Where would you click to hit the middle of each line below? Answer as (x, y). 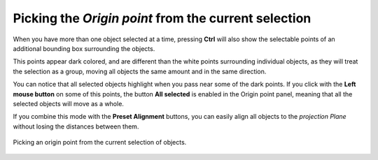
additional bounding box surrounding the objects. (84, 48)
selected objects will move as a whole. (68, 103)
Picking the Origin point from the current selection (162, 18)
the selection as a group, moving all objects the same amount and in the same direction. (140, 71)
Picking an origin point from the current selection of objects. (100, 143)
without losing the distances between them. (76, 126)
